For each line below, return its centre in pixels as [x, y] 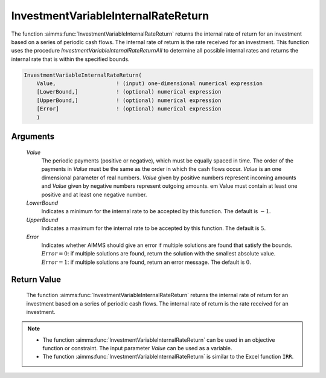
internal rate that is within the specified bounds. [70, 59]
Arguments [33, 137]
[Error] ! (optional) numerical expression [129, 109]
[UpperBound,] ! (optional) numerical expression [129, 100]
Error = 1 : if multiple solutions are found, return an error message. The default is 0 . [146, 262]
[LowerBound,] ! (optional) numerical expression [129, 92]
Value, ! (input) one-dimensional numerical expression [149, 84]
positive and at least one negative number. [94, 194]
